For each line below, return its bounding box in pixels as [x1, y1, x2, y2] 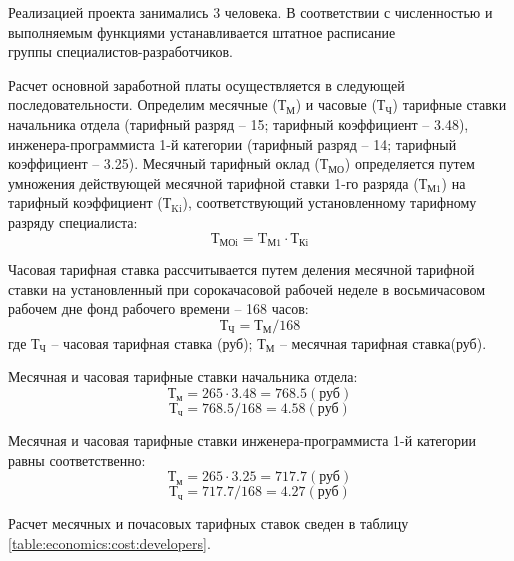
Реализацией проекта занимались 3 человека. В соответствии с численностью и [8, 2, 493, 22]
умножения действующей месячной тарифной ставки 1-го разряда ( [8, 172, 419, 193]
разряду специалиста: [8, 211, 138, 232]
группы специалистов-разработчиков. [8, 41, 233, 62]
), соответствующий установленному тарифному [182, 192, 477, 213]
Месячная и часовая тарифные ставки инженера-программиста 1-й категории [8, 429, 477, 450]
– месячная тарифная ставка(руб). [279, 332, 487, 353]
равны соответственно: [8, 449, 146, 470]
